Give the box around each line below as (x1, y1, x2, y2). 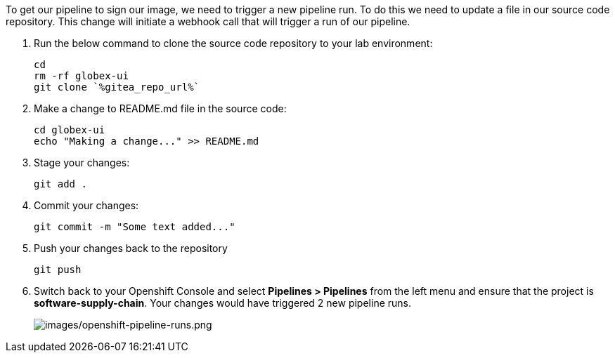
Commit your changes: (34, 199, 139, 211)
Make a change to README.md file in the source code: (34, 102, 287, 114)
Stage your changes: (34, 157, 130, 168)
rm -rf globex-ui (34, 70, 129, 81)
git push (34, 264, 82, 275)
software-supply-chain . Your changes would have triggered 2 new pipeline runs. (34, 297, 412, 309)
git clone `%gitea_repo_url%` (34, 81, 200, 93)
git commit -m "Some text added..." (34, 221, 235, 232)
